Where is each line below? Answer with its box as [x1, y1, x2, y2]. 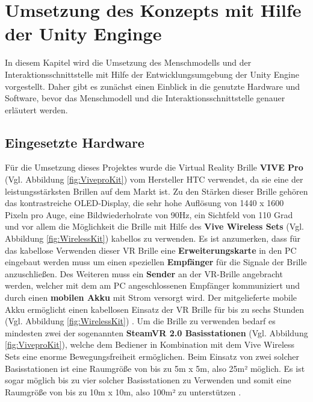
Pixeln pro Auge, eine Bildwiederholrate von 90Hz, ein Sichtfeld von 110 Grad [5, 208, 293, 221]
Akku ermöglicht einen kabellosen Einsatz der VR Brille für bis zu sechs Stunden [5, 303, 304, 315]
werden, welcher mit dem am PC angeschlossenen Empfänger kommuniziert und [5, 279, 300, 292]
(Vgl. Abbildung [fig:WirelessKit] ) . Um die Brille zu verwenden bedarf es [5, 315, 276, 327]
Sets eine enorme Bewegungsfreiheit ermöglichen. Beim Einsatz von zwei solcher [5, 350, 300, 362]
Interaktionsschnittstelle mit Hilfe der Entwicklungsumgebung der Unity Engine [5, 68, 299, 80]
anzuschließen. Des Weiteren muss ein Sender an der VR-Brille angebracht [5, 267, 283, 280]
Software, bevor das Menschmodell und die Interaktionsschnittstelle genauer [5, 92, 285, 104]
